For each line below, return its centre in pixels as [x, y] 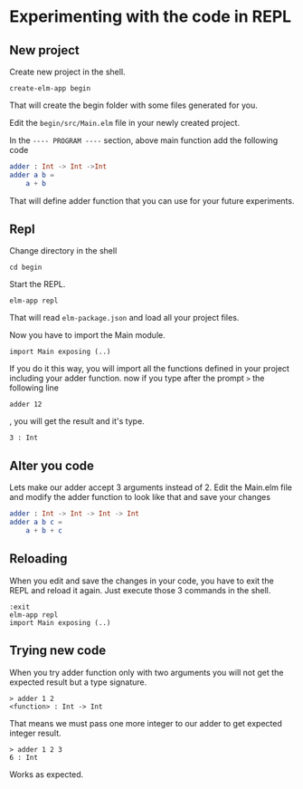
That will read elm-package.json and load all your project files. [124, 318]
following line [34, 388]
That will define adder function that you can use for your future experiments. [152, 200]
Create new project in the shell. [67, 72]
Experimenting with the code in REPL [151, 17]
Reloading [38, 559]
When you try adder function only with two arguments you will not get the [147, 672]
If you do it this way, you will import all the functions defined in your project [149, 369]
